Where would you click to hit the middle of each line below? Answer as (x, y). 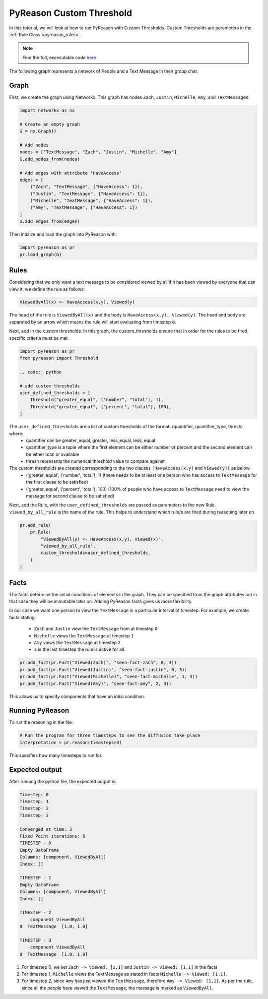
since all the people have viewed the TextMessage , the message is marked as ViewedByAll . (117, 988)
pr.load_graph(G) (41, 254)
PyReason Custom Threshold (71, 13)
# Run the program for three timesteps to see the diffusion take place (110, 736)
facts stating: (23, 617)
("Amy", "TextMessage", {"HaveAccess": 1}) (84, 208)
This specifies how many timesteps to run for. (56, 755)
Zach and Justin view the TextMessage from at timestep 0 (96, 629)
